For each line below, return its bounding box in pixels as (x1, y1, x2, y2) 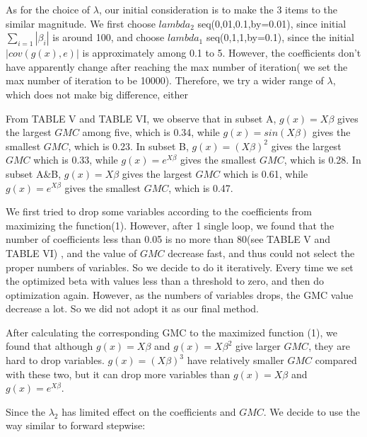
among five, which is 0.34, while (82, 125, 220, 140)
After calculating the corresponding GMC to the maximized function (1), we (6, 324, 337, 339)
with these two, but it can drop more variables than (6, 366, 231, 381)
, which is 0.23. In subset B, (68, 138, 189, 153)
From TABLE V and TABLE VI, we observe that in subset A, (6, 110, 276, 125)
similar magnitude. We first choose (6, 16, 156, 30)
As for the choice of (6, 2, 91, 16)
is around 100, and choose (52, 30, 165, 45)
